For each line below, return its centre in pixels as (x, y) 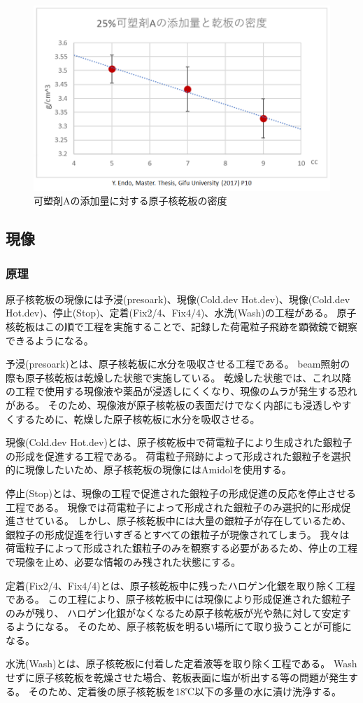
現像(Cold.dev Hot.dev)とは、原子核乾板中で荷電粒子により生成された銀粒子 (179, 442)
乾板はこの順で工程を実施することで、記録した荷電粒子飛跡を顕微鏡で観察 (186, 327)
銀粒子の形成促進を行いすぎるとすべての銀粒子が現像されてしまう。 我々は (178, 534)
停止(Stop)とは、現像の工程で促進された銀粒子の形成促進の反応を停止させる (181, 493)
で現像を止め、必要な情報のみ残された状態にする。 (123, 561)
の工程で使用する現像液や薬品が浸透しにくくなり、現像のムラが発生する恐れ (181, 391)
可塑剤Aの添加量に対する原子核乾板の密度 (130, 201)
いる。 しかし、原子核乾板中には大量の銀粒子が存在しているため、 (198, 521)
